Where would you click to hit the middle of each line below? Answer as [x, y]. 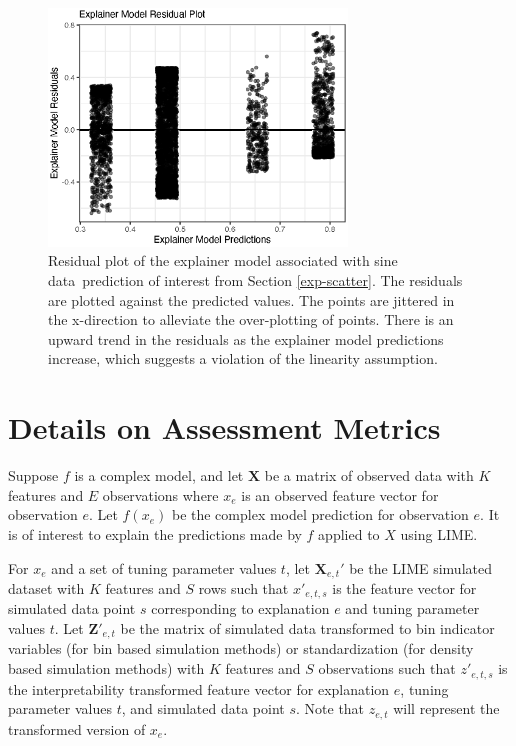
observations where [160, 494]
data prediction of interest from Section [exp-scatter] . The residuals [255, 280]
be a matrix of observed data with [369, 475]
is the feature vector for [404, 587]
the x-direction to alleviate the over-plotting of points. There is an [251, 319]
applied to [349, 533]
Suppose [33, 475]
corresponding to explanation [240, 608]
